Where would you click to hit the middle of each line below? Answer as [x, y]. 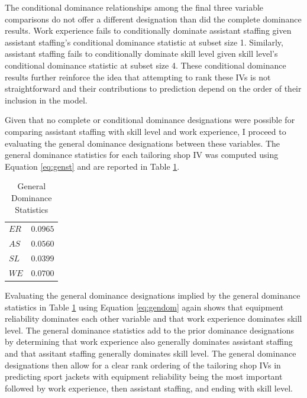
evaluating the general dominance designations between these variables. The [143, 143]
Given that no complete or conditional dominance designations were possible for [150, 120]
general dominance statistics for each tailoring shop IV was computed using [142, 155]
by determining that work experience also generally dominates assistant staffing [149, 342]
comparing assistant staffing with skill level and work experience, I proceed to [146, 131]
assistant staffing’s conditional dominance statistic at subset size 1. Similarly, [144, 42]
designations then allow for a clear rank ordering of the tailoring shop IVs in [143, 365]
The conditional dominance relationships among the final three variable [134, 7]
